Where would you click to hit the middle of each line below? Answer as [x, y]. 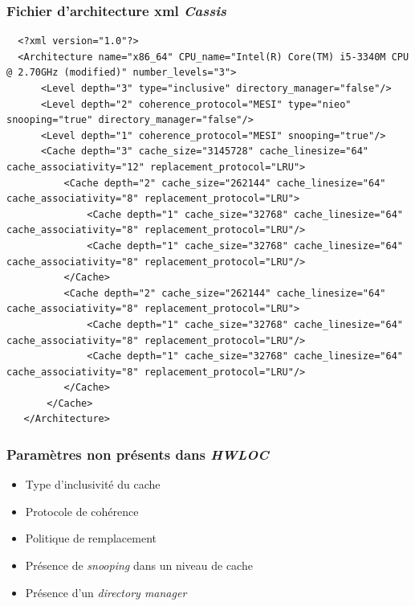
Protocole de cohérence [82, 511]
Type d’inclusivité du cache [93, 484]
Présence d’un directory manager [106, 592]
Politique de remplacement [91, 538]
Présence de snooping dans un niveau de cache [139, 565]
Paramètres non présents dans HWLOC [138, 454]
